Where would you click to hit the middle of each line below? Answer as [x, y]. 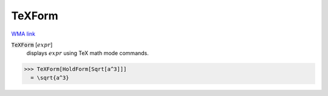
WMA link [23, 34]
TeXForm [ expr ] [32, 45]
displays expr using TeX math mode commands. [87, 53]
